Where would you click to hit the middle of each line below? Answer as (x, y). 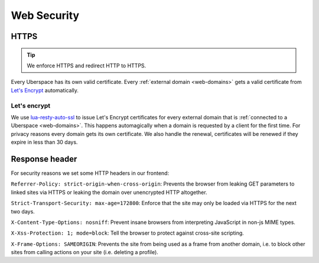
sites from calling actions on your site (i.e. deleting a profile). (85, 252)
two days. (23, 211)
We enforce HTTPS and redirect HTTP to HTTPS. (87, 66)
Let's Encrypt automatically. (45, 90)
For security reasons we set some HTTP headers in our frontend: (90, 173)
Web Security (45, 15)
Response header (44, 159)
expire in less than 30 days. (44, 142)
